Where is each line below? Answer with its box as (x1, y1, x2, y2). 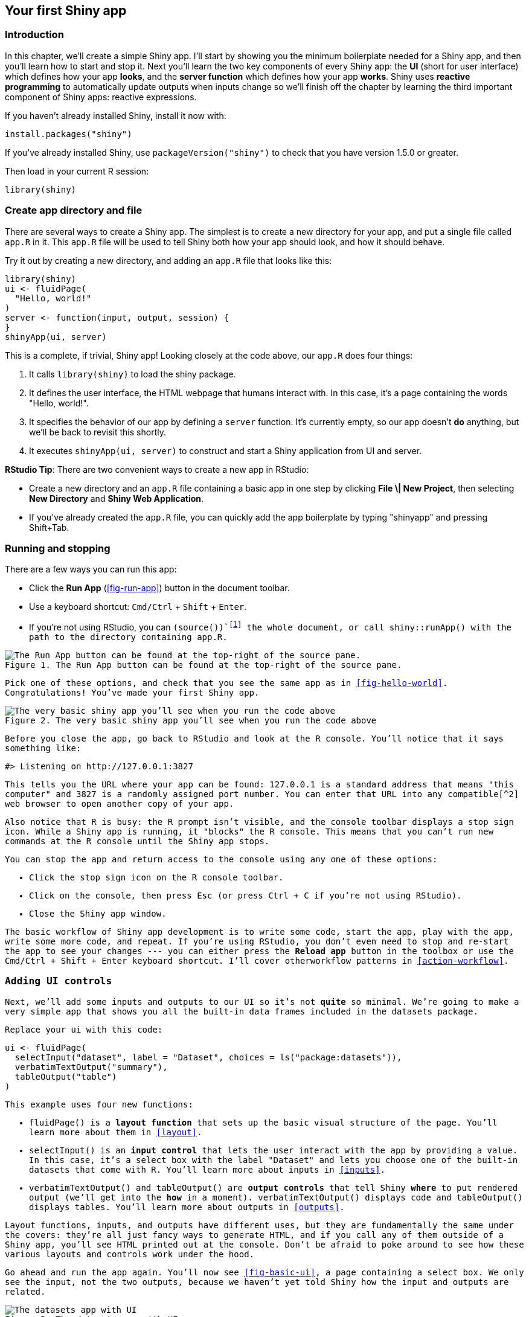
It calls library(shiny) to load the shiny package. (29, 368, 236, 379)
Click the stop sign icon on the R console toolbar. (29, 872, 284, 882)
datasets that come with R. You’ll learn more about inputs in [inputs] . (29, 1164, 386, 1174)
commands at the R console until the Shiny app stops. (5, 836, 270, 846)
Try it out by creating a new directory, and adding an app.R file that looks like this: (5, 255, 332, 266)
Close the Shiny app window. (29, 908, 167, 918)
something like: (5, 743, 82, 753)
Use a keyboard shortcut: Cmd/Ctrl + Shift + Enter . (29, 601, 247, 612)
